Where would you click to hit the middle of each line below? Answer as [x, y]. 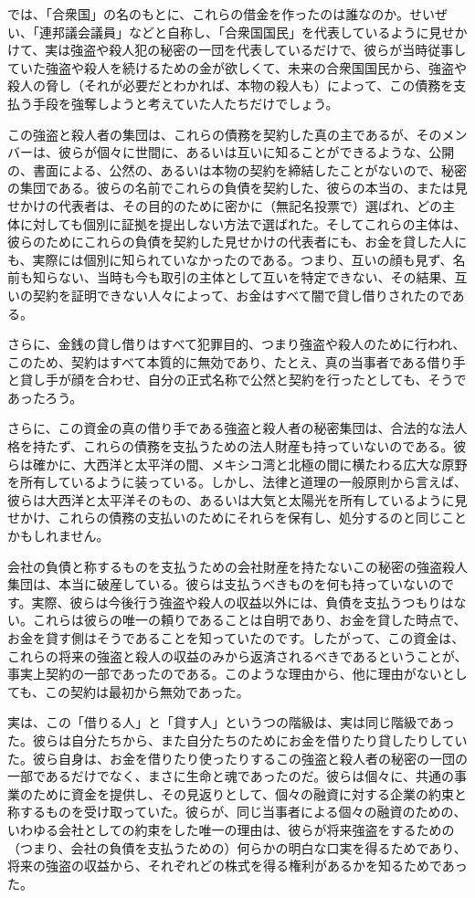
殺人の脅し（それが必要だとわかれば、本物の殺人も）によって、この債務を [231, 85]
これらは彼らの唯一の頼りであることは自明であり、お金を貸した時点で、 [249, 620]
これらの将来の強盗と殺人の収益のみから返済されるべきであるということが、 [237, 655]
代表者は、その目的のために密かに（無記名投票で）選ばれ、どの [250, 205]
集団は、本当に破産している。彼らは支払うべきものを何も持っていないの [224, 584]
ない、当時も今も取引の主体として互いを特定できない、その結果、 [256, 277]
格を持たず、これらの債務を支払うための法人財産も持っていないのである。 [231, 446]
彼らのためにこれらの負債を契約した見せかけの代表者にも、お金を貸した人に [237, 242]
